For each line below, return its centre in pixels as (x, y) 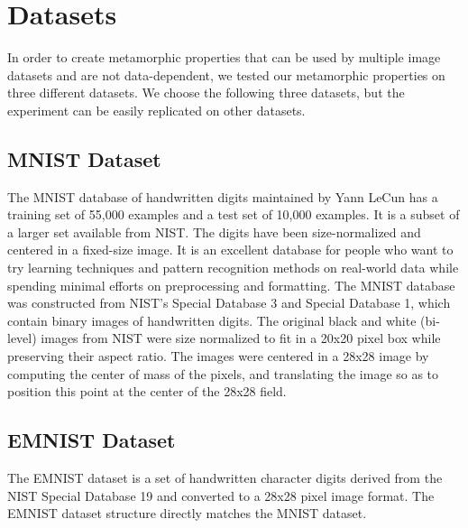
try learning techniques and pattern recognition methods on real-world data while (233, 268)
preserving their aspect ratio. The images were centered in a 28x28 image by (218, 356)
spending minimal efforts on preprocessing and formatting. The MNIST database (231, 285)
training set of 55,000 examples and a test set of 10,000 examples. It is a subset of (234, 214)
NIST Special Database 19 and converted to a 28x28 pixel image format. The (221, 495)
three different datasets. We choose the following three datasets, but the (206, 93)
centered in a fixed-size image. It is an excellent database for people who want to (230, 250)
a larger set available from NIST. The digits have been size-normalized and (214, 232)
